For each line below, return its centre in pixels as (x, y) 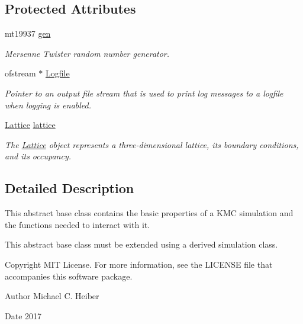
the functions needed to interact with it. (78, 224)
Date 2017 (23, 315)
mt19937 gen (28, 33)
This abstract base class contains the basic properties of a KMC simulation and (149, 213)
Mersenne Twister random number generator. (87, 53)
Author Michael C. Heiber (52, 296)
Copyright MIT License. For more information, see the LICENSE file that (139, 264)
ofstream (20, 73)
